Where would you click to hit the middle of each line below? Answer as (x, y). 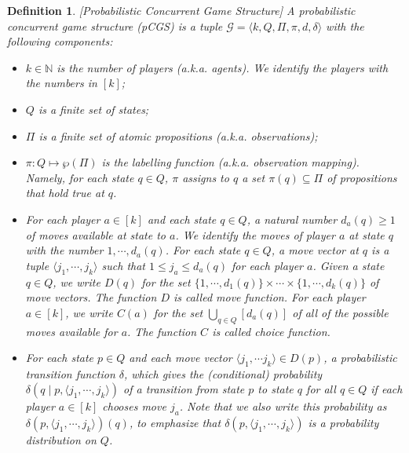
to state (276, 389)
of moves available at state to (95, 234)
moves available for (71, 331)
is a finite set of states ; (93, 109)
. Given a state (349, 265)
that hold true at (65, 193)
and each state (182, 219)
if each (387, 389)
